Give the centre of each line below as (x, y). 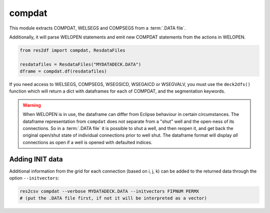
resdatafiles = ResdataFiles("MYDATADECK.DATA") (80, 64)
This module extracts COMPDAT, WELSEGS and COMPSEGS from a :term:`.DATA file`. (97, 28)
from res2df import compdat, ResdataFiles (72, 50)
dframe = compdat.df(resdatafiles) (63, 71)
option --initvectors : (34, 178)
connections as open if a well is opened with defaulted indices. (87, 142)
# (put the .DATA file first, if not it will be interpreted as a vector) (113, 198)
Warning (32, 105)
